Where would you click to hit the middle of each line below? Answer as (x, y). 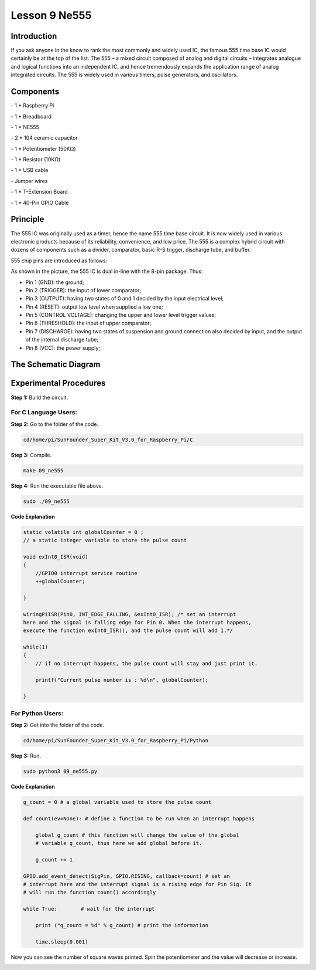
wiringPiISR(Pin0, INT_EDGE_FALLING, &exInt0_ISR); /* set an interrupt (130, 614)
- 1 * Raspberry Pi (32, 106)
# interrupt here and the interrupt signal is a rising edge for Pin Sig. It (137, 884)
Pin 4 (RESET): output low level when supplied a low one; (94, 307)
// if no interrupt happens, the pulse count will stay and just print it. (147, 663)
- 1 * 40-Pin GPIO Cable (40, 202)
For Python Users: (37, 713)
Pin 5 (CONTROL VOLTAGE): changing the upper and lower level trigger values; (121, 315)
